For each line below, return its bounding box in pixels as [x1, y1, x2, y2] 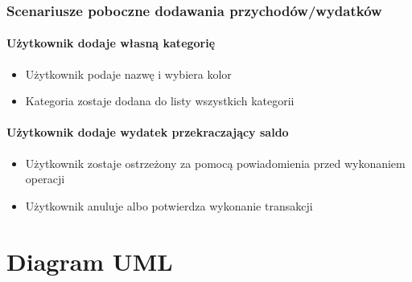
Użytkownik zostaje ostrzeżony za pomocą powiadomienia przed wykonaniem [25, 154, 406, 171]
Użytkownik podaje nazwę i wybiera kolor [25, 65, 232, 82]
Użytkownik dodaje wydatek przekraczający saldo [6, 124, 289, 141]
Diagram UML [6, 244, 173, 277]
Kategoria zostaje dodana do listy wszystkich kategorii [25, 92, 295, 109]
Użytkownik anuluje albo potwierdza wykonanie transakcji [25, 197, 313, 214]
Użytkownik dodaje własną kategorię [6, 35, 216, 51]
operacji [25, 170, 65, 187]
